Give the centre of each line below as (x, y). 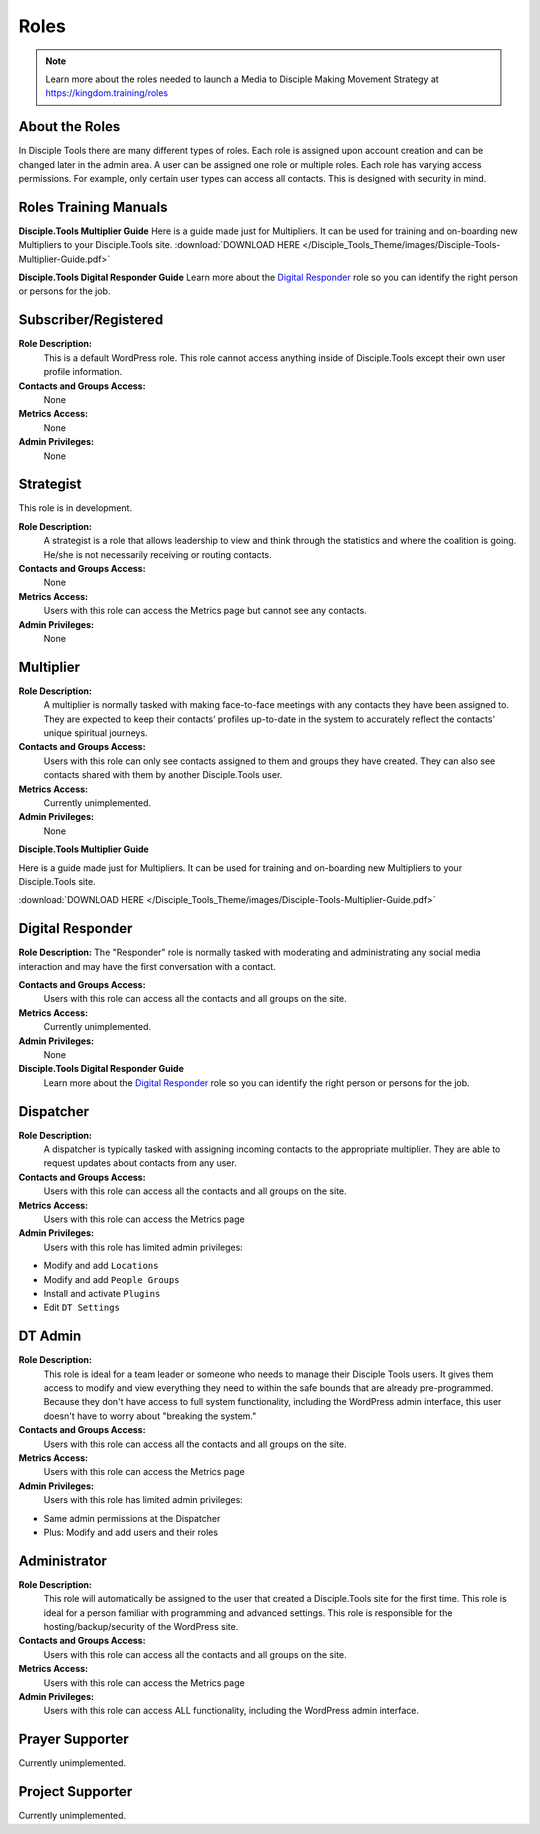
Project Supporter (75, 1791)
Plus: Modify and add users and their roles (131, 1532)
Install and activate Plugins (102, 1293)
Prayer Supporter (73, 1739)
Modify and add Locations (101, 1266)
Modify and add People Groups (111, 1279)
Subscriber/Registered (91, 320)
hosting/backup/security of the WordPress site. (141, 1626)
